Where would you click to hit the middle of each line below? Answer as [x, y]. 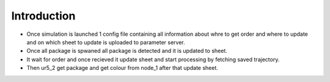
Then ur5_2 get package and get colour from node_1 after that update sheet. [122, 68]
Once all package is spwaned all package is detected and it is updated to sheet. [127, 51]
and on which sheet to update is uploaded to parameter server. [106, 42]
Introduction [43, 16]
